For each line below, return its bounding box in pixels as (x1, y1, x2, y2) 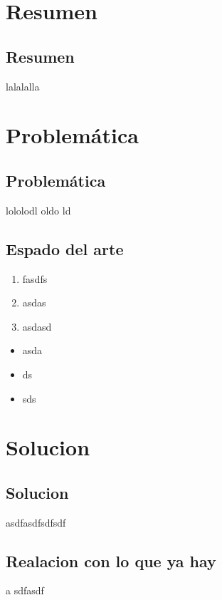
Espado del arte (6, 237, 124, 259)
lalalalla (6, 78, 40, 93)
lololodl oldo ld (6, 202, 71, 217)
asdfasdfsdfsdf (6, 514, 66, 529)
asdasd (22, 319, 52, 333)
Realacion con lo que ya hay (6, 549, 216, 571)
